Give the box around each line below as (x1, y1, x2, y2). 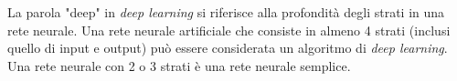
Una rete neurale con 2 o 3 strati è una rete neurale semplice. (7, 56, 351, 75)
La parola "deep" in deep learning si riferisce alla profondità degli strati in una (7, 3, 445, 21)
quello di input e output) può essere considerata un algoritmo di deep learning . (7, 38, 448, 57)
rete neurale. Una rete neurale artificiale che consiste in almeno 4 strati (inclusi (7, 20, 451, 39)
